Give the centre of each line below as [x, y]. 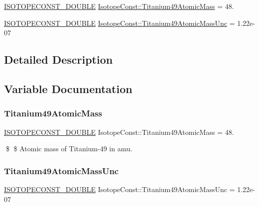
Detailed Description [59, 59]
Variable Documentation [68, 88]
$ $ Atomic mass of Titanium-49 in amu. [69, 149]
